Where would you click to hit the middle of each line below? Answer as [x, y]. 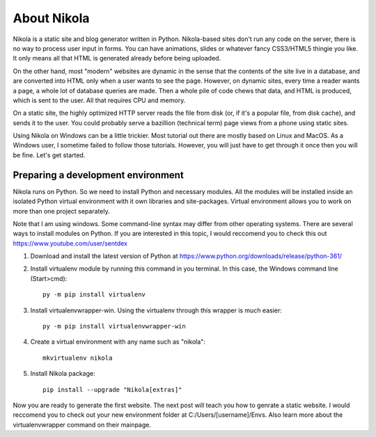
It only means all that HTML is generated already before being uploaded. [117, 58]
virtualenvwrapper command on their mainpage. [82, 424]
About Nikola [51, 18]
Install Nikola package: [63, 374]
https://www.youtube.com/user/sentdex [70, 243]
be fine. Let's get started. [49, 155]
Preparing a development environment [98, 175]
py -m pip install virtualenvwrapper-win [114, 326]
